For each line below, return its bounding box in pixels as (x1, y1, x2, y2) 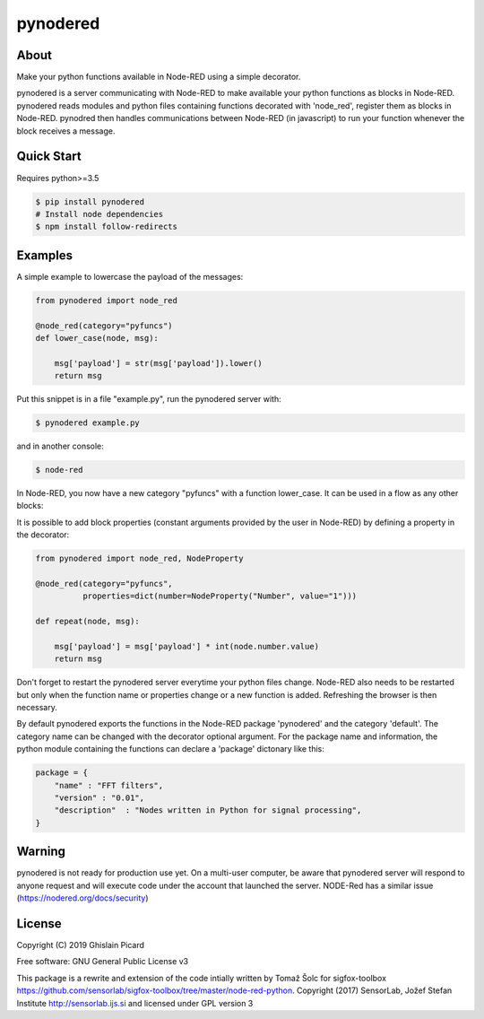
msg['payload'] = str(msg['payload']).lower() (54, 358, 264, 368)
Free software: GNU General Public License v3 (16, 956, 189, 967)
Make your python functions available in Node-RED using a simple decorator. (16, 72, 301, 83)
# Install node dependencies (35, 209, 164, 219)
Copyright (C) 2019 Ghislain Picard (16, 940, 145, 950)
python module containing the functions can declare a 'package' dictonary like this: (16, 744, 324, 754)
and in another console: (16, 440, 105, 452)
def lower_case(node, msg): (35, 333, 159, 343)
